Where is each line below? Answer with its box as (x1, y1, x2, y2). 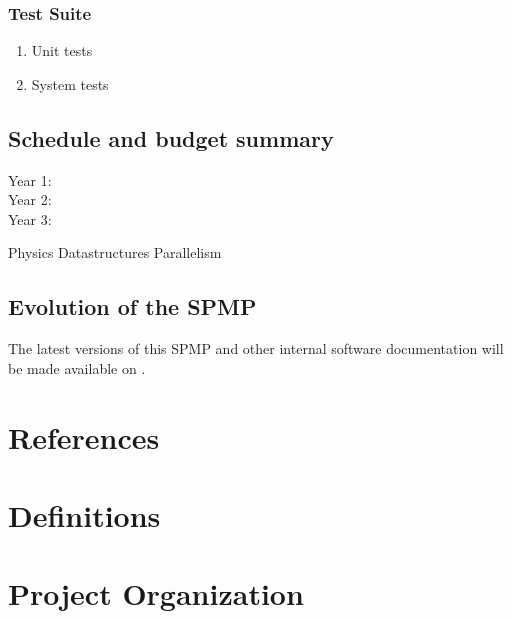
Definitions (8, 494, 161, 535)
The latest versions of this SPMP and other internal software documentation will (8, 338, 504, 359)
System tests (31, 73, 109, 94)
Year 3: (8, 208, 52, 229)
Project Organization (8, 573, 304, 614)
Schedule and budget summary (8, 122, 334, 153)
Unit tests (31, 40, 93, 61)
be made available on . (8, 357, 146, 378)
